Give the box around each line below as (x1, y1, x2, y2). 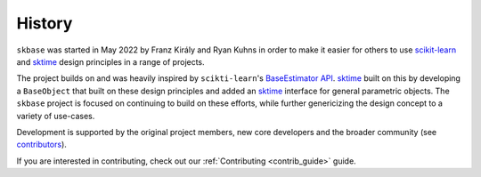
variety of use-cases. (16, 110, 95, 121)
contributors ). (16, 139, 67, 150)
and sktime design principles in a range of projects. (16, 56, 205, 67)
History (16, 13, 73, 33)
